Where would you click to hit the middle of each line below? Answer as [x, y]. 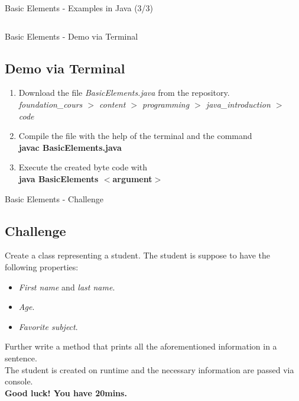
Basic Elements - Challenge [54, 198]
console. [19, 381]
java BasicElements [58, 178]
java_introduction [238, 104]
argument [132, 178]
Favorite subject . [48, 326]
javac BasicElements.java [70, 147]
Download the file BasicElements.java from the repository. [124, 93]
